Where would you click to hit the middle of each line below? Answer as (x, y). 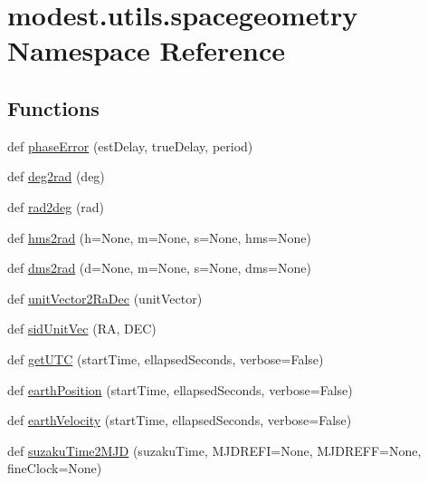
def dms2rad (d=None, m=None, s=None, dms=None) (159, 268)
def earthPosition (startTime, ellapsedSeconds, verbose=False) (180, 389)
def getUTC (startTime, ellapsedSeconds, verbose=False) (166, 358)
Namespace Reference (146, 50)
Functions (53, 107)
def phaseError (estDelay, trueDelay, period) (130, 145)
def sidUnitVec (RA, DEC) (82, 329)
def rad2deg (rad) (56, 206)
